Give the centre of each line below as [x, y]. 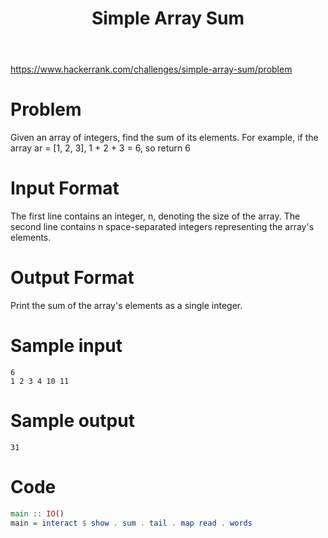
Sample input [66, 346]
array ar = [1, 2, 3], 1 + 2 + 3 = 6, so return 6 [100, 148]
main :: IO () [37, 513]
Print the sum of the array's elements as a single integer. [126, 305]
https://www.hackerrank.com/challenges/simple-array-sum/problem [151, 69]
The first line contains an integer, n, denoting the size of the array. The [155, 216]
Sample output [72, 421]
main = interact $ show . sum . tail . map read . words [131, 523]
